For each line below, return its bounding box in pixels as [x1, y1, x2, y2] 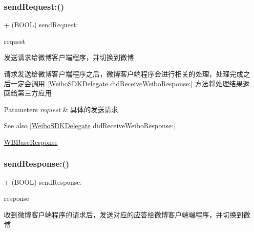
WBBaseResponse [4, 136, 58, 147]
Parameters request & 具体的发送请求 [4, 104, 118, 114]
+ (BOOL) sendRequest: [4, 19, 78, 30]
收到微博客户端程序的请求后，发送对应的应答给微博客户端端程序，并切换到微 [4, 209, 250, 219]
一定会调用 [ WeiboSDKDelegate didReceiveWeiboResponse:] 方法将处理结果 [10, 78, 243, 88]
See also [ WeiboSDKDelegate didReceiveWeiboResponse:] [4, 120, 175, 131]
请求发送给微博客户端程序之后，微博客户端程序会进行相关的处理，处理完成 [4, 69, 243, 78]
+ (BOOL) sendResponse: [4, 176, 82, 187]
